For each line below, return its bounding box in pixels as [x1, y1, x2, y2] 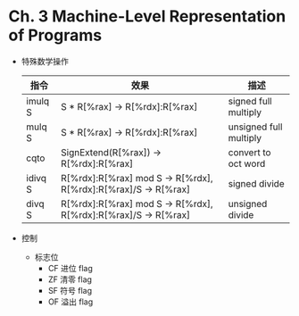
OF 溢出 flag [47, 296, 94, 307]
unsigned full [228, 121, 283, 133]
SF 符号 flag [47, 285, 93, 295]
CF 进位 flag [47, 262, 93, 273]
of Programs [8, 25, 103, 46]
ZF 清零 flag [47, 274, 93, 285]
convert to [228, 146, 271, 158]
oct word [228, 157, 266, 170]
